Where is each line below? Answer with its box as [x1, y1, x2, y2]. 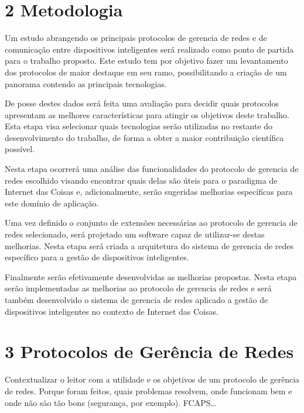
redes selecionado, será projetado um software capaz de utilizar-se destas [5, 228, 265, 240]
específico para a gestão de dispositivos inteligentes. [5, 251, 189, 263]
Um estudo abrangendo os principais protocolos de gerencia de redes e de [5, 32, 267, 44]
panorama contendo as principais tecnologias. [5, 77, 167, 90]
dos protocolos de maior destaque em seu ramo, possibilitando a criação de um [5, 66, 287, 78]
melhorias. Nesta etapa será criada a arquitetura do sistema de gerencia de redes [5, 239, 294, 252]
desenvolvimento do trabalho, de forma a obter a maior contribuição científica [5, 131, 284, 143]
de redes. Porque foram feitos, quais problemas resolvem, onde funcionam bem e [5, 384, 292, 397]
